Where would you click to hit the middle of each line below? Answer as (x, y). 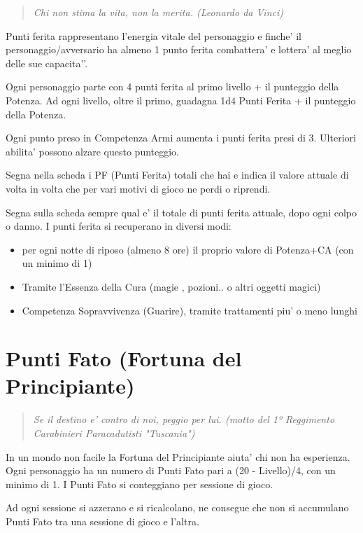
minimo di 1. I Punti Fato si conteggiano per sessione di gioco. (140, 484)
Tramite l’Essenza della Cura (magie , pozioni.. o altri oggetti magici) (171, 286)
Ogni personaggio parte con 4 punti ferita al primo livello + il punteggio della (172, 86)
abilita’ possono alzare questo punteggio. (93, 151)
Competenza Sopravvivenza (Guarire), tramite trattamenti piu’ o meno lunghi (190, 310)
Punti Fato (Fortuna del (124, 358)
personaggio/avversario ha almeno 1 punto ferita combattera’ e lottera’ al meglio (179, 49)
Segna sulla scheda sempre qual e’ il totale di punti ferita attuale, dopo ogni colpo (181, 212)
